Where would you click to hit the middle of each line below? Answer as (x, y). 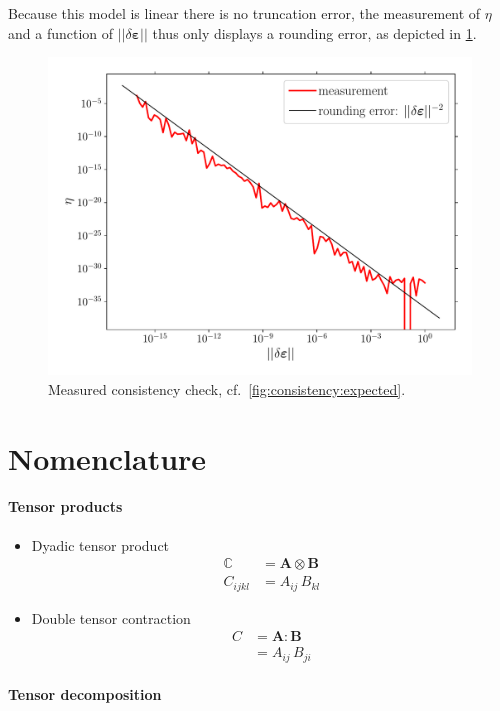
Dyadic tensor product (100, 544)
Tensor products (65, 506)
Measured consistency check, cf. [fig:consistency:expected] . (227, 388)
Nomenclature (107, 457)
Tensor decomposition (85, 694)
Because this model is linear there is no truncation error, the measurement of (244, 13)
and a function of (61, 32)
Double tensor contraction (111, 617)
